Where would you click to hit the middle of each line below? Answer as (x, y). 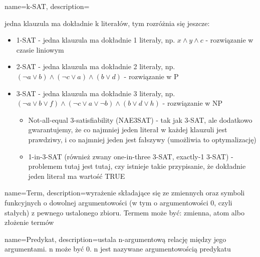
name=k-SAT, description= (47, 6)
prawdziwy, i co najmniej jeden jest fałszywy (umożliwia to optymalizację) (142, 139)
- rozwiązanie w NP (193, 103)
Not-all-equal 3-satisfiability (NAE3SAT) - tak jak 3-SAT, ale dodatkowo (140, 119)
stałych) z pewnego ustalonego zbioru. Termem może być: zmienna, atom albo (124, 212)
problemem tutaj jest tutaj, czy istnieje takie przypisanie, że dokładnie (137, 166)
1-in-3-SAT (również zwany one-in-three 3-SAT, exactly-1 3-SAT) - (131, 156)
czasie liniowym (40, 49)
